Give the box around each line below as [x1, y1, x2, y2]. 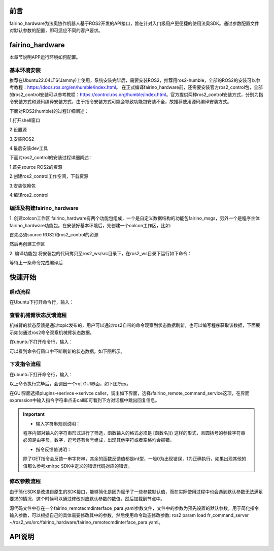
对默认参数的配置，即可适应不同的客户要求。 [9, 27, 103, 33]
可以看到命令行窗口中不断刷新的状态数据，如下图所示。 [9, 348, 125, 354]
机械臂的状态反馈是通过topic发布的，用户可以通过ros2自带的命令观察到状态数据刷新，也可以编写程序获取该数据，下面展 [9, 322, 261, 328]
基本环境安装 [9, 67, 41, 74]
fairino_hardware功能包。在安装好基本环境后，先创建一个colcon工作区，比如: [9, 222, 172, 228]
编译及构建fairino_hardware [9, 204, 79, 211]
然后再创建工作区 [9, 241, 45, 247]
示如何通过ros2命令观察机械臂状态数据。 [9, 329, 95, 335]
